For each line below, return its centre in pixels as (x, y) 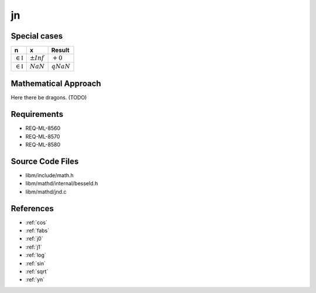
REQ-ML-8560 (43, 128)
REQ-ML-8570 (43, 136)
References (32, 208)
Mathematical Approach (56, 84)
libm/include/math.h (50, 175)
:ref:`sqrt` (37, 271)
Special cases (37, 36)
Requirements (37, 114)
